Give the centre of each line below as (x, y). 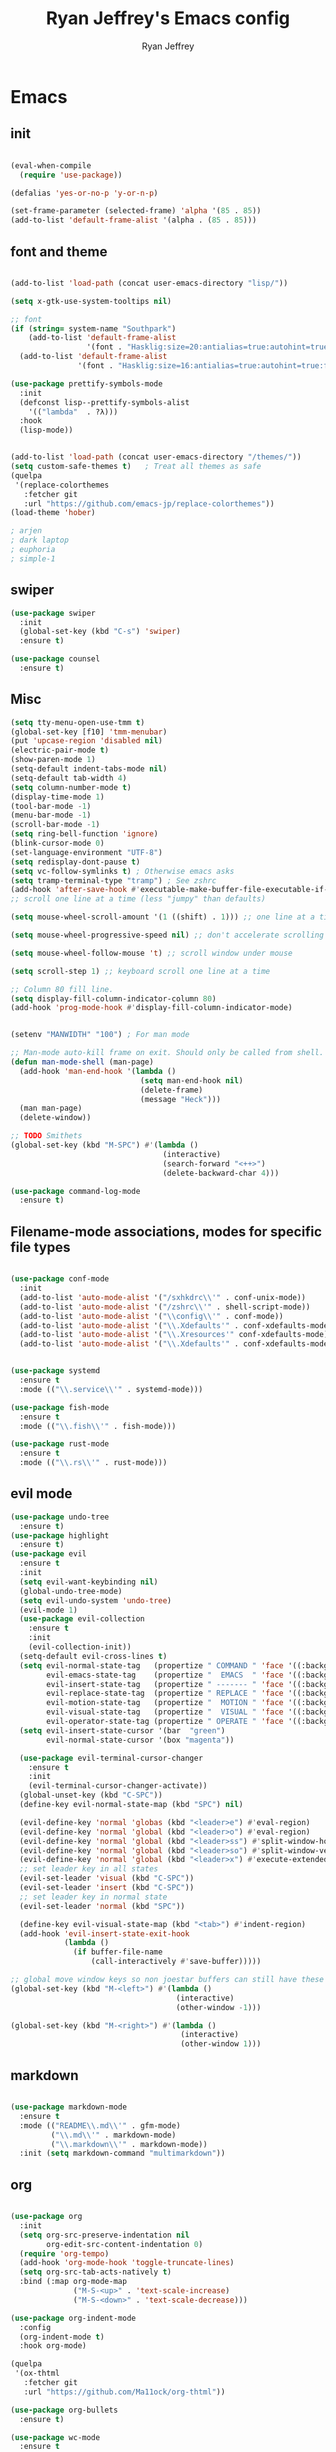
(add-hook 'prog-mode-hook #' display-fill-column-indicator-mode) (151, 1008)
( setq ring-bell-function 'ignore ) (84, 834)
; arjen (26, 531)
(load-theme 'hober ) (53, 513)
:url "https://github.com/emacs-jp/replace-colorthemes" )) (149, 503)
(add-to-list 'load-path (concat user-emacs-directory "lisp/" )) (149, 283)
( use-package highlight (60, 1535)
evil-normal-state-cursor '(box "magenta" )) (140, 1740)
